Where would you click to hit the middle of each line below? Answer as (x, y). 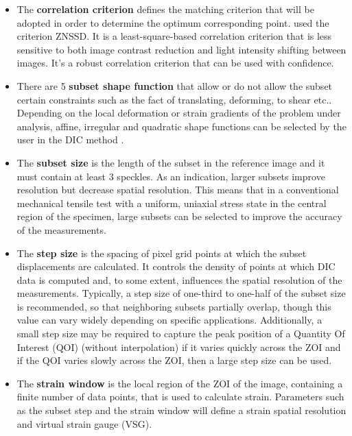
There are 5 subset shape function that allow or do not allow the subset (175, 85)
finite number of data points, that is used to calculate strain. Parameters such (180, 397)
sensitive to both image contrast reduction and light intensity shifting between (181, 49)
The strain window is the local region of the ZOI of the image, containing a (180, 383)
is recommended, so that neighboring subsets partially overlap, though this (174, 306)
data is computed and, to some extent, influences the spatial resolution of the (179, 279)
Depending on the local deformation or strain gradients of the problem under (179, 113)
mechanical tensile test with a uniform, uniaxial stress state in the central (172, 203)
